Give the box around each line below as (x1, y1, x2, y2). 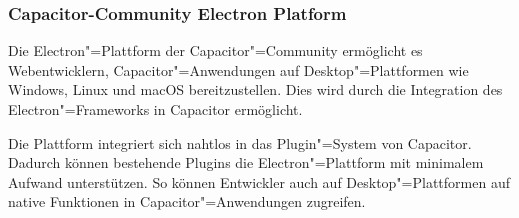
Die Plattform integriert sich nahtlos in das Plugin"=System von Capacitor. (8, 132, 472, 153)
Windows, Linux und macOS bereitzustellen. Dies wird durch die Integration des (8, 79, 503, 100)
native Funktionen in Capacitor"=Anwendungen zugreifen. (8, 191, 366, 212)
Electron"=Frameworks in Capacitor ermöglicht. (8, 99, 303, 119)
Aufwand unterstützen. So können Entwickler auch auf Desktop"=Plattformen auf (8, 171, 510, 192)
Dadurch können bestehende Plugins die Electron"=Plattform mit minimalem (8, 152, 484, 173)
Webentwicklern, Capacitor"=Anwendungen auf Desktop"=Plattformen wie (8, 59, 469, 80)
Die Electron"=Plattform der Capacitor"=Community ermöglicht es (8, 40, 423, 61)
